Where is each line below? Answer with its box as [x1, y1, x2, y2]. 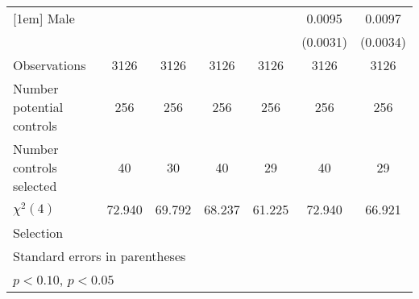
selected [13, 176, 57, 195]
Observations [13, 56, 86, 74]
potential [13, 98, 64, 116]
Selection [13, 223, 64, 242]
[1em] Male [13, 9, 75, 27]
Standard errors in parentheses [13, 247, 186, 265]
